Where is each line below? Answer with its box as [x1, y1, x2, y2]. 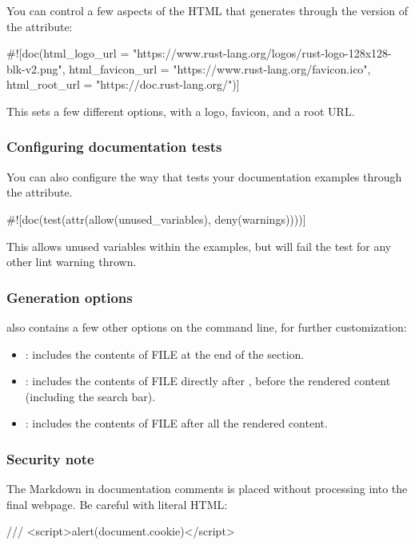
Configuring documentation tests [6, 137, 222, 157]
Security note [6, 448, 94, 468]
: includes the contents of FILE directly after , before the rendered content [25, 372, 391, 389]
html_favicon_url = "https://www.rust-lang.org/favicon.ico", [69, 60, 371, 77]
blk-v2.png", [6, 60, 66, 77]
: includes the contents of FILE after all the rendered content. [25, 415, 328, 432]
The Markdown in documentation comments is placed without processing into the [6, 480, 408, 497]
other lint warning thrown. [6, 253, 137, 270]
